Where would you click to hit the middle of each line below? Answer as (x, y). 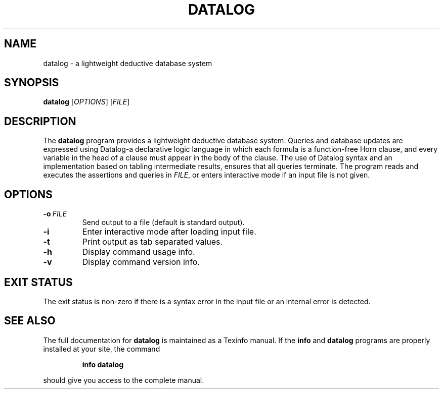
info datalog (103, 364)
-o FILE (55, 214)
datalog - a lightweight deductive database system (128, 63)
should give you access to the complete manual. (124, 380)
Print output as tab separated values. (152, 242)
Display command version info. (141, 262)
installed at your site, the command (102, 349)
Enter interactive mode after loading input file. (169, 232)
